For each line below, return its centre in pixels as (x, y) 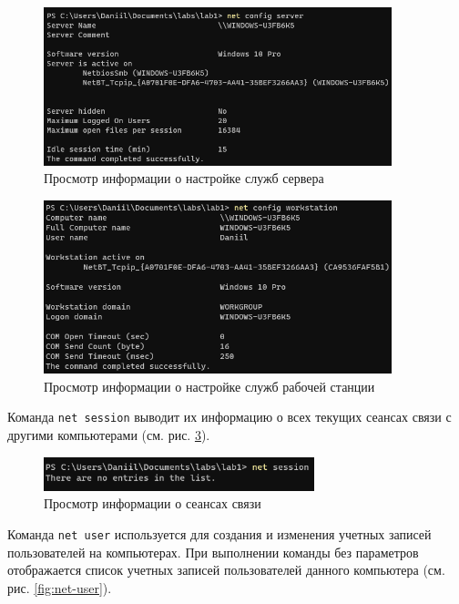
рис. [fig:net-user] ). (60, 587)
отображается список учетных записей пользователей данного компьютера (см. (226, 570)
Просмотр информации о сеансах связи (153, 503)
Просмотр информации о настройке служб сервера (184, 178)
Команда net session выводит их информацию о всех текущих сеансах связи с (229, 417)
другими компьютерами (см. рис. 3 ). (109, 435)
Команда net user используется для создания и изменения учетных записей (219, 533)
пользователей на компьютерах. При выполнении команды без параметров (213, 552)
